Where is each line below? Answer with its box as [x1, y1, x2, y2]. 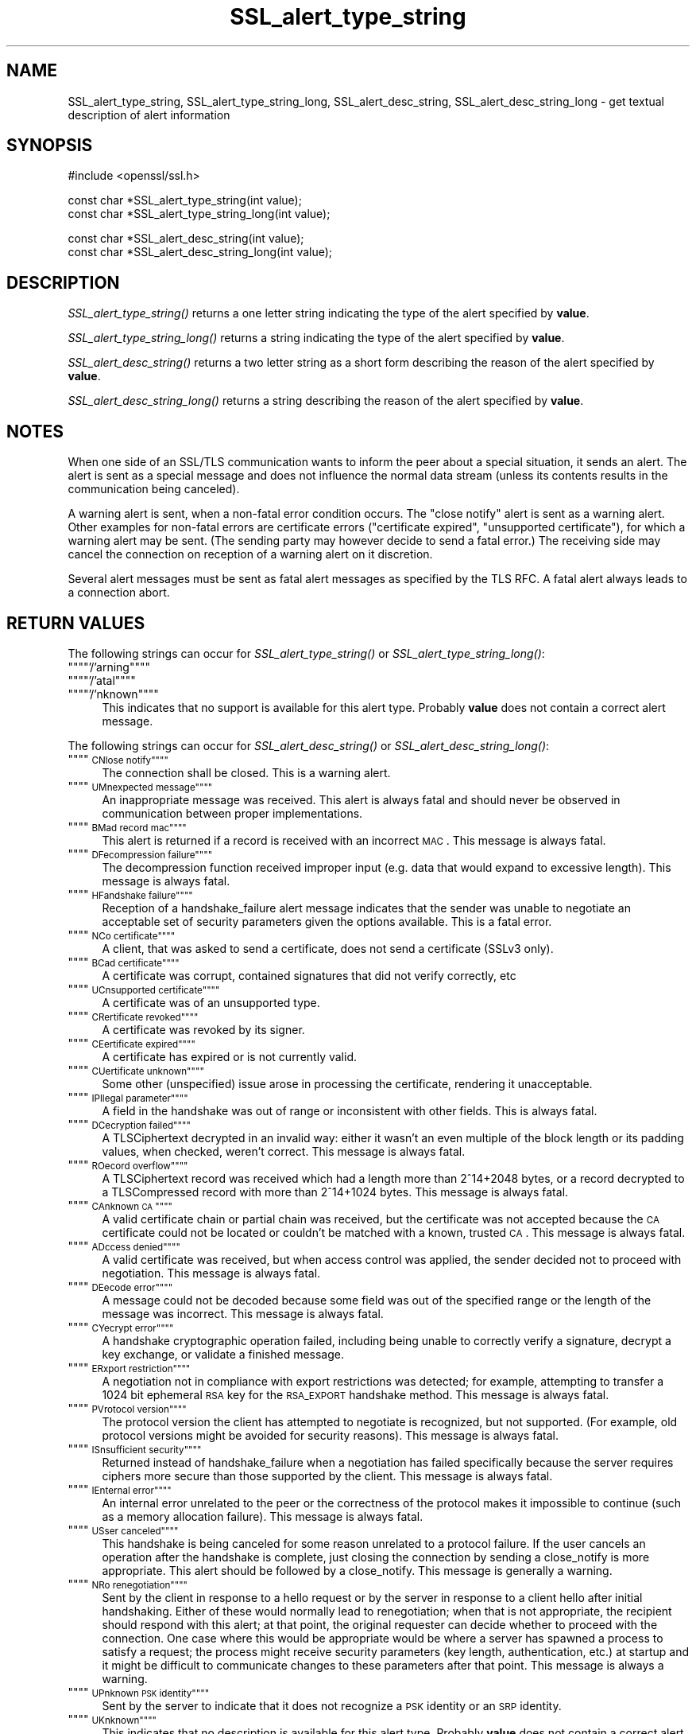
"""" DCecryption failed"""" [68, 1117, 191, 1131]
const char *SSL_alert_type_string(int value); [68, 193, 302, 208]
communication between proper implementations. [102, 806, 363, 820]
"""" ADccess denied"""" [68, 1238, 180, 1253]
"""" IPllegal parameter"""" [68, 1090, 188, 1104]
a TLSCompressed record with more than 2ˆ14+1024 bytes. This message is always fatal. [102, 1184, 569, 1199]
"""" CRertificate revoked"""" [68, 1009, 199, 1023]
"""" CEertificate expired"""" [68, 1036, 195, 1050]
